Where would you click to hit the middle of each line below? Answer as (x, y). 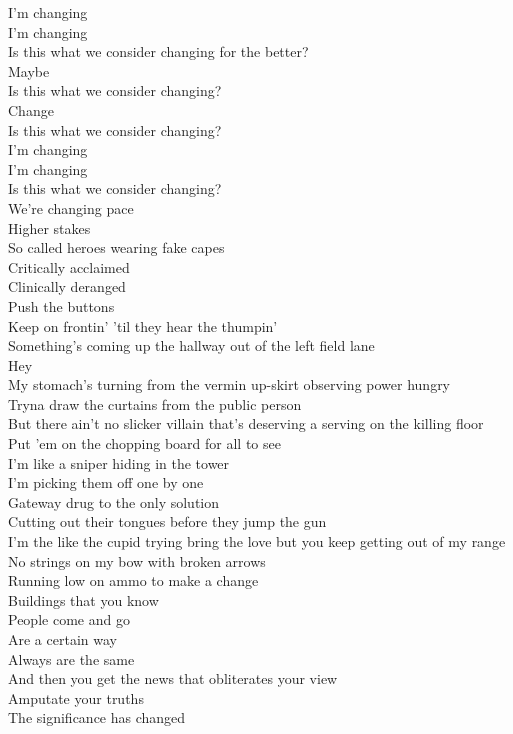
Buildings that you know (83, 599)
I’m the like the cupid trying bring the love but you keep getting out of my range (257, 541)
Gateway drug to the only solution (114, 501)
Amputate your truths (76, 697)
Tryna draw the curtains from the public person (155, 403)
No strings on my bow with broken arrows (137, 560)
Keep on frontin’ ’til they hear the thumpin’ (143, 325)
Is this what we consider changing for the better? (158, 51)
